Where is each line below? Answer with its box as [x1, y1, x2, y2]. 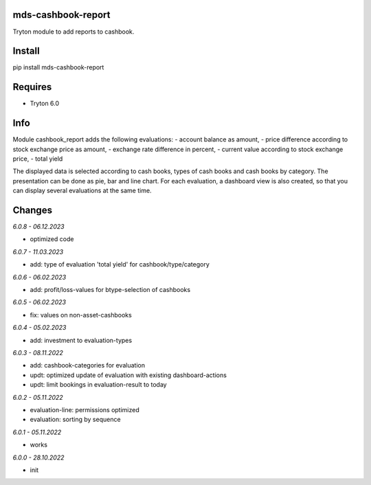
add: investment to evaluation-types [30, 336, 133, 344]
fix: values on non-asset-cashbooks [30, 311, 132, 319]
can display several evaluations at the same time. [12, 186, 152, 195]
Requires [12, 81, 52, 93]
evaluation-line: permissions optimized [30, 405, 140, 414]
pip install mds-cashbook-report [12, 63, 104, 71]
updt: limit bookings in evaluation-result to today [30, 381, 168, 389]
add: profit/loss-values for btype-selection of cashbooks [30, 286, 191, 294]
